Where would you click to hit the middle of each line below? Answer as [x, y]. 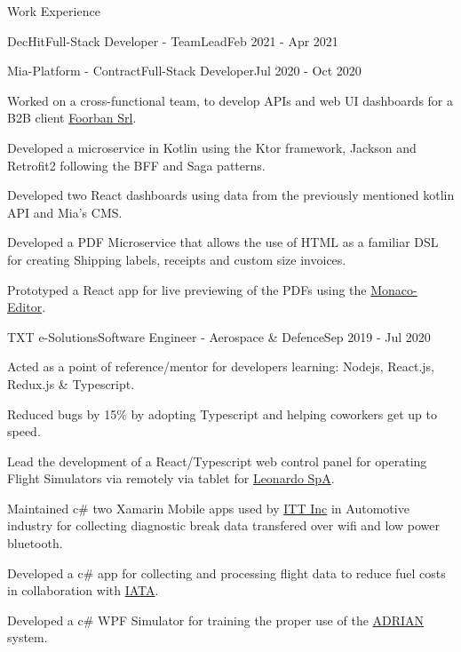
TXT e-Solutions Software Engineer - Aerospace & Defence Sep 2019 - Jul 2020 [219, 336]
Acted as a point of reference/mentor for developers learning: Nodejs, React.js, [221, 366]
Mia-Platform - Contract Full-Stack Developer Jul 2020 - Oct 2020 [184, 71]
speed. [24, 431]
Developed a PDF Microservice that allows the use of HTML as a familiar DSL [223, 242]
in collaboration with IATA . [83, 590]
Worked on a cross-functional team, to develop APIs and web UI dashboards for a [230, 100]
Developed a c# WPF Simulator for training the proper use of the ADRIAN [216, 620]
